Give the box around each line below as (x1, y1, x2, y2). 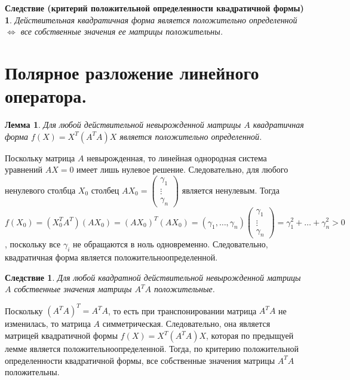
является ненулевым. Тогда (182, 183, 280, 196)
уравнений (5, 163, 43, 176)
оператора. (5, 84, 87, 108)
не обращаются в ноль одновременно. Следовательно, (73, 238, 268, 250)
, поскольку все (5, 238, 61, 250)
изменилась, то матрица (5, 317, 91, 330)
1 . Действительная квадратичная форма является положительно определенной (5, 13, 297, 26)
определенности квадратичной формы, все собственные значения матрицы (5, 354, 275, 366)
